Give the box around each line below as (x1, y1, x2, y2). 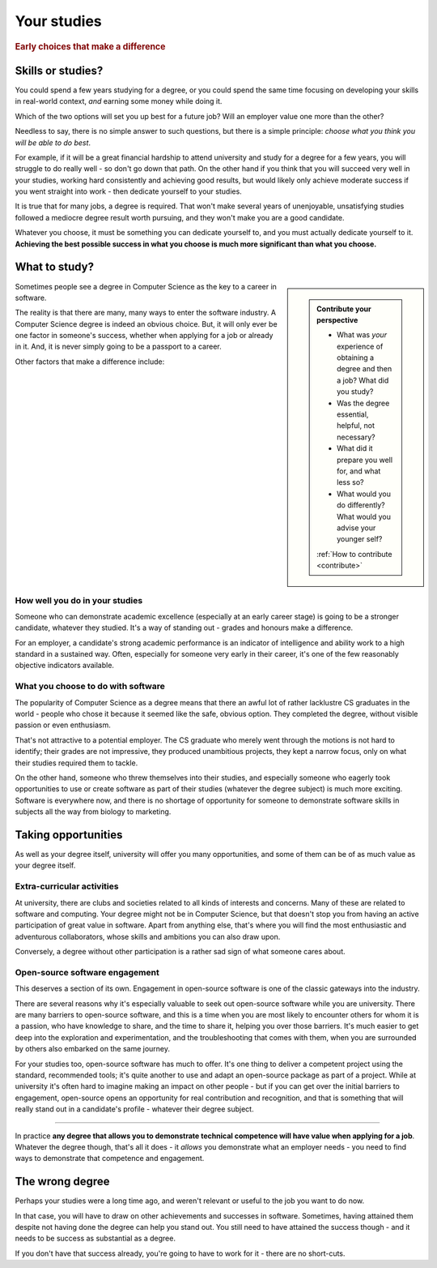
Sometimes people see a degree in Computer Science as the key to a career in (15, 281, 277, 291)
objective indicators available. (15, 661, 115, 670)
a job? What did (337, 375, 389, 385)
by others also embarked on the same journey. (15, 1044, 170, 1054)
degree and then (337, 364, 392, 374)
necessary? (337, 432, 375, 442)
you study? (337, 387, 374, 396)
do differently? (337, 500, 385, 510)
